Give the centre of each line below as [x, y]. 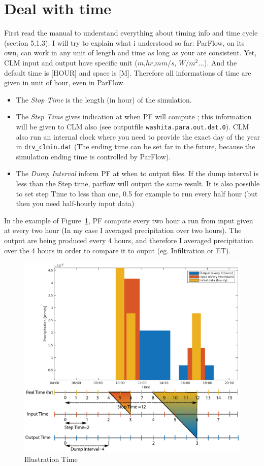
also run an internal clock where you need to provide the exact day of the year [138, 136]
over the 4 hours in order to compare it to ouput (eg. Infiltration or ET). [118, 250]
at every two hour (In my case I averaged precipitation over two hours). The [123, 230]
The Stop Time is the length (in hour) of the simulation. [104, 99]
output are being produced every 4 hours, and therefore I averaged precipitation [129, 240]
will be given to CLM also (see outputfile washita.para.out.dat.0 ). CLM [133, 126]
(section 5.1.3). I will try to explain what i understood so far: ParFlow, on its [124, 42]
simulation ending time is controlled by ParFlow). [93, 156]
